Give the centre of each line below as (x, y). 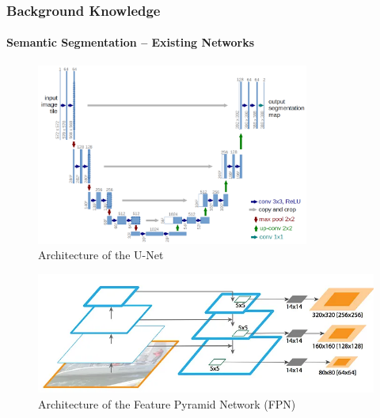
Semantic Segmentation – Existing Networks (131, 42)
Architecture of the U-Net (101, 255)
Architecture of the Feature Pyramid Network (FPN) (167, 404)
